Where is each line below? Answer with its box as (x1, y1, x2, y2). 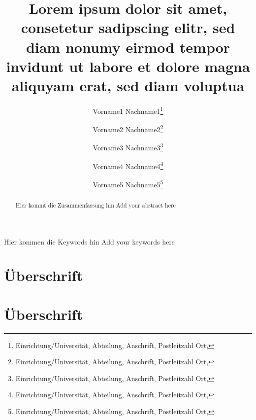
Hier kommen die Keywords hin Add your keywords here (4, 236, 175, 246)
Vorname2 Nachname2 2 (93, 123, 163, 134)
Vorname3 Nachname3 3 (93, 141, 163, 153)
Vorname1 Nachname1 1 (93, 104, 163, 116)
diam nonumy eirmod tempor (26, 36, 230, 57)
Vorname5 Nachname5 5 (93, 177, 163, 189)
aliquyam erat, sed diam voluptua (11, 75, 245, 95)
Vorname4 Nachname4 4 (93, 159, 163, 171)
